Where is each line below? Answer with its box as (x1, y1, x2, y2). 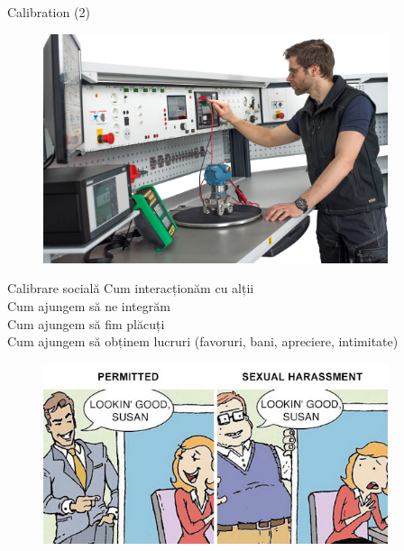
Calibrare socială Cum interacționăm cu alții (7, 279, 254, 298)
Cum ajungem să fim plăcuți (7, 314, 165, 333)
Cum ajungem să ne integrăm (7, 296, 170, 315)
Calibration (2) (7, 3, 90, 21)
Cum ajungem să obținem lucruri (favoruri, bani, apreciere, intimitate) (7, 332, 399, 351)
